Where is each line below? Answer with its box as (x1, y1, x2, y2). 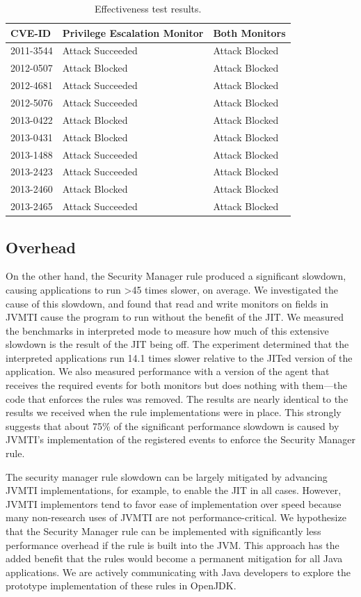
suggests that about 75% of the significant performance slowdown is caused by (6, 418, 339, 433)
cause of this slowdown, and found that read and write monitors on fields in (6, 296, 329, 310)
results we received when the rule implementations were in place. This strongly (6, 405, 342, 420)
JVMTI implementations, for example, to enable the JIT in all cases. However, (6, 483, 342, 497)
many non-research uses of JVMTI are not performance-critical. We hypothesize (6, 510, 346, 525)
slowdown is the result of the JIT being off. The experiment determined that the (6, 337, 349, 351)
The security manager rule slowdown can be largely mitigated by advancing (6, 469, 328, 484)
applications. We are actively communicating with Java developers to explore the (6, 564, 351, 579)
